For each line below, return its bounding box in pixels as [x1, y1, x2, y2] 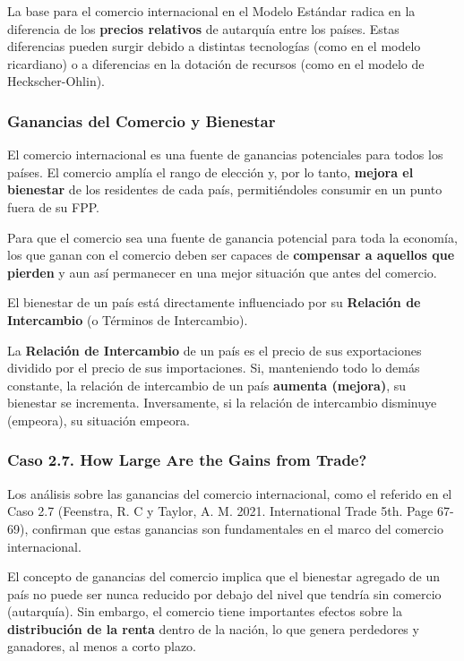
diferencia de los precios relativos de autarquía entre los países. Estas [7, 19, 400, 38]
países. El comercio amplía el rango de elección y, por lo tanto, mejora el [7, 162, 414, 181]
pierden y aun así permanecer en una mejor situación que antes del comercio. [7, 262, 437, 281]
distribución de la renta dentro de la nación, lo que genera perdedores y [7, 619, 419, 638]
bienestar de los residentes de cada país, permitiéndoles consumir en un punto [7, 180, 443, 199]
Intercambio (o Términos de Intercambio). [7, 310, 248, 329]
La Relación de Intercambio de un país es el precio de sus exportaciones [7, 340, 422, 359]
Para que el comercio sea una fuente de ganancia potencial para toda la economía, [7, 227, 458, 246]
